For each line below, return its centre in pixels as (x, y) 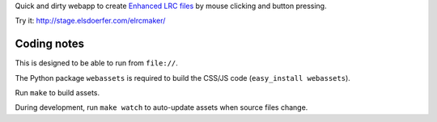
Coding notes (50, 44)
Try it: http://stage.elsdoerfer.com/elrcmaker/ (90, 21)
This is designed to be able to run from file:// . (96, 63)
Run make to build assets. (57, 93)
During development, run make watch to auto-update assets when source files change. (161, 107)
